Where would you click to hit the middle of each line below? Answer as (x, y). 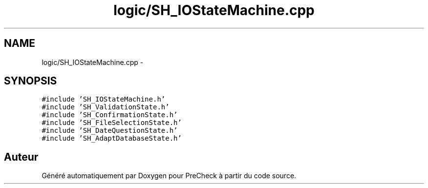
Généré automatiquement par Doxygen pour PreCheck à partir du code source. (169, 176)
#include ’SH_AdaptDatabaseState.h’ (112, 138)
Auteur (21, 157)
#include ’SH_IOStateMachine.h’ (104, 99)
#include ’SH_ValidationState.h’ (106, 107)
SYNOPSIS (31, 81)
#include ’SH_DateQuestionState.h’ (110, 131)
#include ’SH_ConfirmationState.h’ (110, 115)
